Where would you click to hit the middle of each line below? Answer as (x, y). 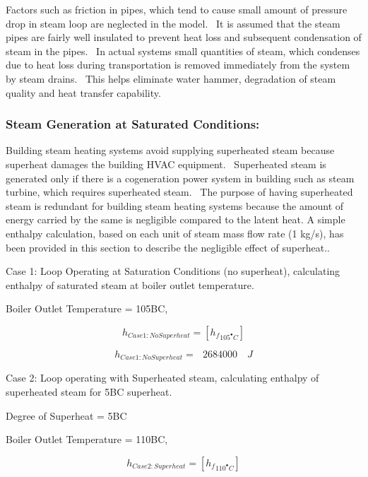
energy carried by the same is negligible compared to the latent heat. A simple (176, 219)
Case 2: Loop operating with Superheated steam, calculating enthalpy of (162, 378)
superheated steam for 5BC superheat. (89, 391)
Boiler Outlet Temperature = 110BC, (87, 439)
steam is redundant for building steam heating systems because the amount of (175, 205)
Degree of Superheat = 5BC (66, 415)
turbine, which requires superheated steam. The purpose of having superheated (179, 192)
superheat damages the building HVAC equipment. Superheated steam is (166, 164)
